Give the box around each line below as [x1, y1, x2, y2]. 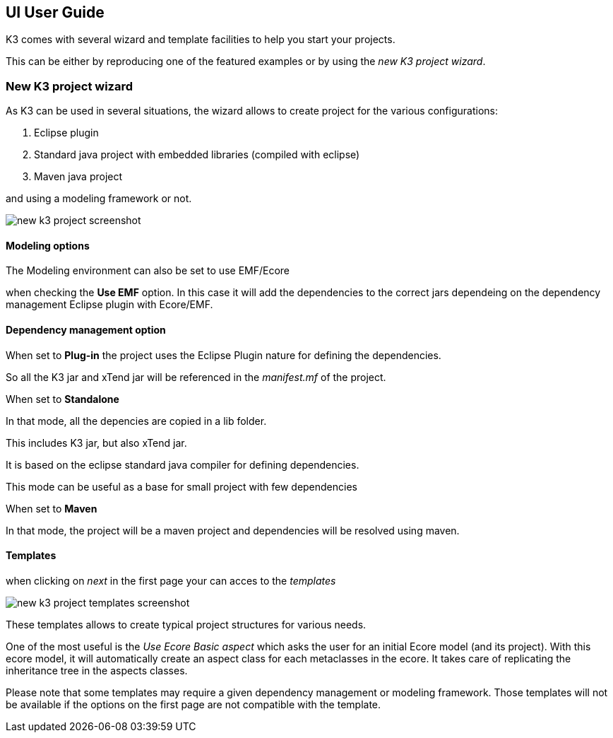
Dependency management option [6, 324, 166, 336]
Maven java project [34, 170, 123, 183]
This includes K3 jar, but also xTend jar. [6, 436, 187, 449]
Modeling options [6, 239, 90, 252]
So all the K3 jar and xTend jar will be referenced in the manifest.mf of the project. [6, 370, 386, 383]
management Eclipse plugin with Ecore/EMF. [6, 298, 213, 311]
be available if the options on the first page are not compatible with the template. [6, 698, 381, 710]
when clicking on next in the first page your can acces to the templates [6, 574, 336, 587]
